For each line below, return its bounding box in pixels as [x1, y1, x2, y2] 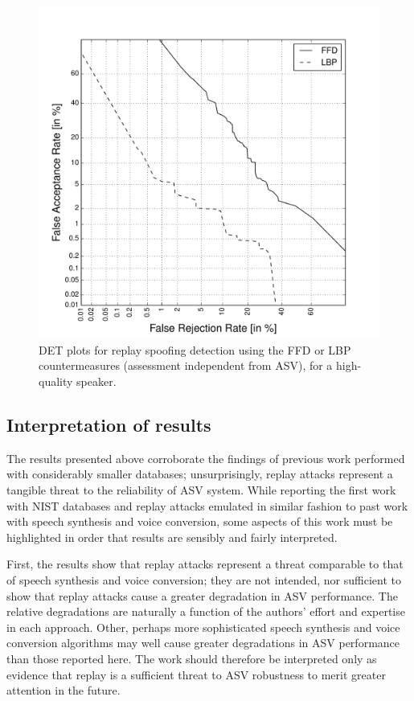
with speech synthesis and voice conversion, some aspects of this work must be [6, 513, 393, 530]
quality [39, 373, 73, 390]
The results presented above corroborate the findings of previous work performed [6, 449, 405, 466]
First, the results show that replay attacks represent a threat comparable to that [6, 555, 404, 572]
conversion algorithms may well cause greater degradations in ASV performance [6, 634, 400, 651]
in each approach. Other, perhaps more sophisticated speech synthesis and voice [6, 618, 400, 635]
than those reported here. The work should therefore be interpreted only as [6, 650, 377, 666]
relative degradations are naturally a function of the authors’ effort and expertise [6, 603, 405, 620]
